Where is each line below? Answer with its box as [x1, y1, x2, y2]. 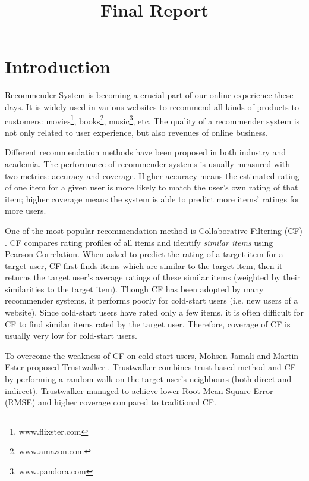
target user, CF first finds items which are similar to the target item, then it [5, 259, 283, 271]
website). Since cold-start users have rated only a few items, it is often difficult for [5, 306, 304, 318]
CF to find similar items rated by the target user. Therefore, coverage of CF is [5, 317, 291, 330]
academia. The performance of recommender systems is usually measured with [5, 157, 291, 170]
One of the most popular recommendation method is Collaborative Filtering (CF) [5, 224, 302, 236]
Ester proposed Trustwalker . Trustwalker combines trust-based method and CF [5, 361, 296, 373]
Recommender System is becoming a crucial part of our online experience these [5, 89, 294, 101]
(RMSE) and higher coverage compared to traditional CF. [5, 396, 216, 408]
